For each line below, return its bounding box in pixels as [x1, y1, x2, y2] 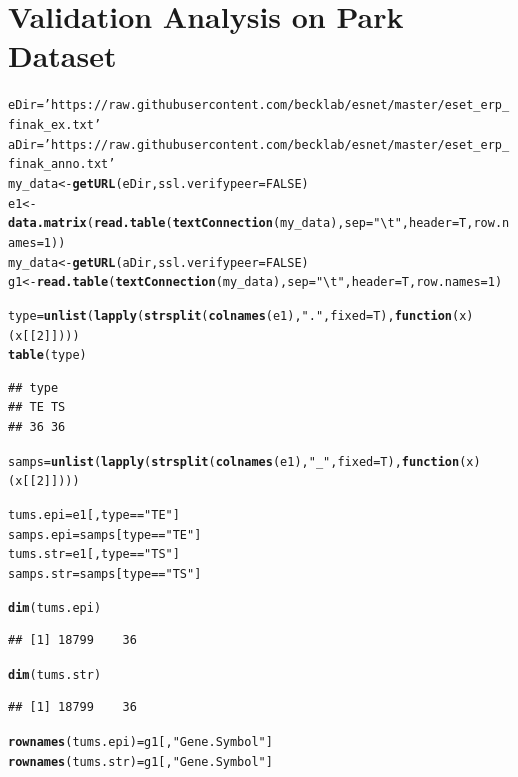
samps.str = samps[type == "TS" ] [8, 566, 202, 581]
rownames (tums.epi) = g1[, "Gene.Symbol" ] [8, 735, 273, 750]
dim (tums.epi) [8, 600, 102, 615]
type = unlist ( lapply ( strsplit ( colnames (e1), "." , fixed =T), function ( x [8, 308, 467, 323]
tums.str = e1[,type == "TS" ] [8, 547, 180, 562]
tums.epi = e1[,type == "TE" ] [8, 507, 180, 522]
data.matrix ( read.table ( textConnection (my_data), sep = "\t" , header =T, [8, 216, 474, 231]
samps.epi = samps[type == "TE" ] [8, 527, 202, 542]
